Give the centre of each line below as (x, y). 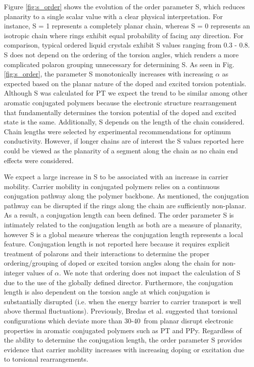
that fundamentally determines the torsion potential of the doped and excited (120, 112)
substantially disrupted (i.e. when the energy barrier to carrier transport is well (123, 301)
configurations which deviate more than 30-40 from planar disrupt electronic (119, 320)
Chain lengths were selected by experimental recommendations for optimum (117, 131)
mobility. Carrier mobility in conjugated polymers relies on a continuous (112, 186)
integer (14, 273)
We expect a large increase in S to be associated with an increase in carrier (116, 177)
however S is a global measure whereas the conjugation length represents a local (124, 234)
